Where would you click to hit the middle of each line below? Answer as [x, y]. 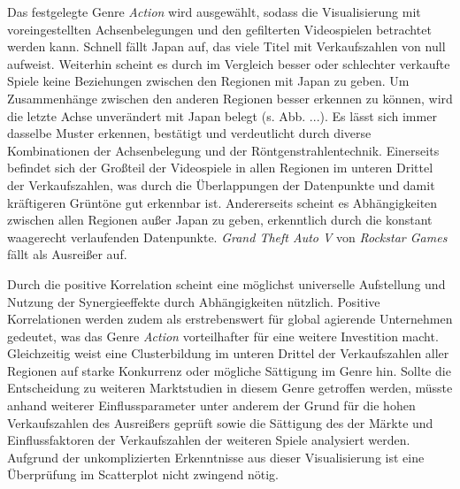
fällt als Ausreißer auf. [67, 254]
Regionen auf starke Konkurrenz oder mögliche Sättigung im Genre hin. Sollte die [229, 370]
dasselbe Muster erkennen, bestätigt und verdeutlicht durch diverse [189, 133]
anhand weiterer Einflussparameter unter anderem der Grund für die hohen [211, 405]
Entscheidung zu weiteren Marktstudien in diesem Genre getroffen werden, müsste [230, 388]
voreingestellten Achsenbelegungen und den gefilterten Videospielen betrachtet [219, 29]
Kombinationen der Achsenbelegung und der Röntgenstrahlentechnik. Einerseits [223, 150]
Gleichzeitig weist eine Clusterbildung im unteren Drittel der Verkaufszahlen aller [228, 353]
